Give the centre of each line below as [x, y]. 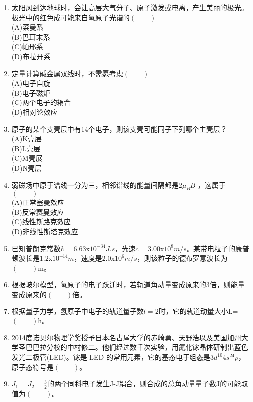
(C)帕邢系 [27, 47]
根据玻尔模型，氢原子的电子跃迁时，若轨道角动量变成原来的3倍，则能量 [128, 284]
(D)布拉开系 [31, 56]
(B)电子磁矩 [31, 92]
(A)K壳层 [27, 139]
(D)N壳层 [27, 167]
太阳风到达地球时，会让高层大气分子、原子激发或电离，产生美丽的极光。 [130, 7]
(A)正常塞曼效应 [38, 202]
